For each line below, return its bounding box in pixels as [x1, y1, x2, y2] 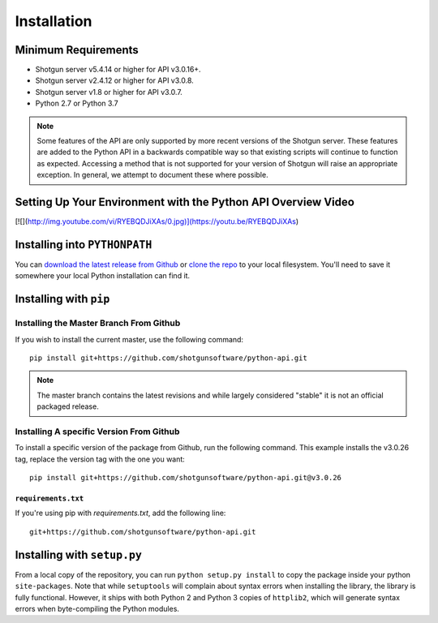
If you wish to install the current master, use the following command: [15, 334, 243, 344]
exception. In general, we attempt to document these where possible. [36, 170, 268, 180]
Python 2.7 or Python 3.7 [35, 98, 118, 109]
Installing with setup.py [15, 548, 142, 561]
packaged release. [36, 402, 99, 411]
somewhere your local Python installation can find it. [15, 271, 191, 281]
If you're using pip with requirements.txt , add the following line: [15, 508, 226, 518]
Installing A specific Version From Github [15, 426, 180, 437]
